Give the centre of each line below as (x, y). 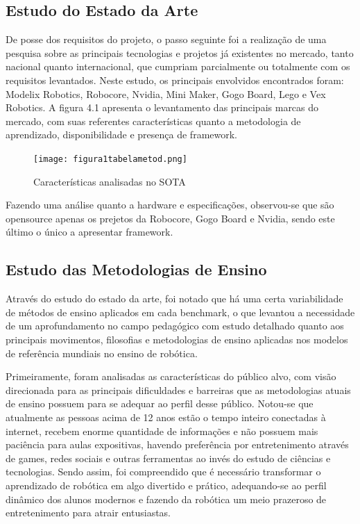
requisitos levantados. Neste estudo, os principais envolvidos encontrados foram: (175, 80)
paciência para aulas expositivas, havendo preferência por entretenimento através (177, 444)
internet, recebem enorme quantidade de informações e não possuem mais (162, 431)
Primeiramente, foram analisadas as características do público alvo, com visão (171, 376)
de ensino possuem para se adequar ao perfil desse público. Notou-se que (160, 403)
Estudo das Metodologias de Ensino (136, 269)
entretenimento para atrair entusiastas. (88, 513)
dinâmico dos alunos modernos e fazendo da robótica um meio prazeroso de (166, 499)
